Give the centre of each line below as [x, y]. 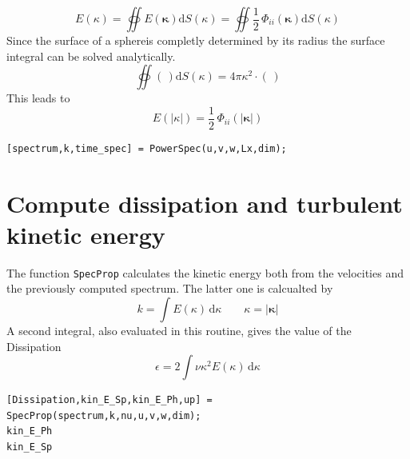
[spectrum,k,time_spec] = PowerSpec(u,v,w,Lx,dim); [147, 148]
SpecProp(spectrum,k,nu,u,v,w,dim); [104, 415]
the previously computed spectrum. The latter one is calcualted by [170, 288]
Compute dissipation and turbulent [205, 203]
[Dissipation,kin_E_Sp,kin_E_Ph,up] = [109, 400]
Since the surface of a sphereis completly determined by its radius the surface [196, 40]
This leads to [38, 98]
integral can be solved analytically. [91, 56]
